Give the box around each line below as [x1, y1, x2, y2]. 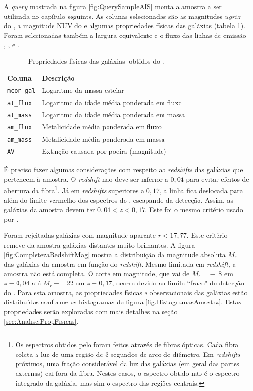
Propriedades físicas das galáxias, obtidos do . [28, 55, 164, 66]
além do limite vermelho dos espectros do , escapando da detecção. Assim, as [4, 195, 234, 205]
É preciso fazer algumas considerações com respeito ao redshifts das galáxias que [4, 164, 243, 175]
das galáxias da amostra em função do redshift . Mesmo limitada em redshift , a [4, 259, 236, 269]
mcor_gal [7, 88, 36, 95]
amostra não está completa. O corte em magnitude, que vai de [4, 268, 190, 278]
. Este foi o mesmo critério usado [145, 204, 243, 214]
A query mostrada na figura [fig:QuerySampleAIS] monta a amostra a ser [4, 1, 222, 11]
